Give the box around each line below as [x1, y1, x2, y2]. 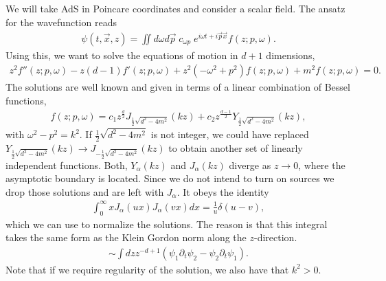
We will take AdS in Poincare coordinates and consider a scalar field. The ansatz [5, 1, 345, 15]
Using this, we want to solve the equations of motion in [5, 47, 238, 62]
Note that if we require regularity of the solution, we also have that [5, 262, 289, 276]
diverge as [229, 157, 271, 172]
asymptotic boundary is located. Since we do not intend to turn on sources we [5, 171, 334, 186]
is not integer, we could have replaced [150, 127, 309, 142]
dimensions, [266, 47, 315, 62]
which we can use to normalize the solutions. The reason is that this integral [5, 216, 328, 231]
